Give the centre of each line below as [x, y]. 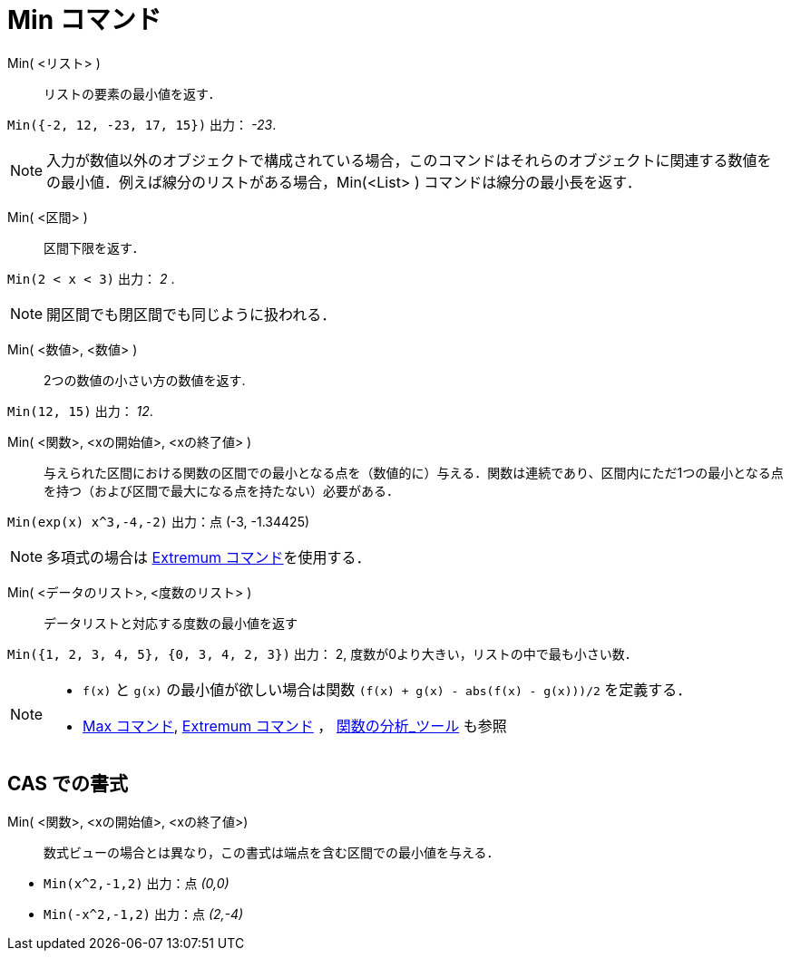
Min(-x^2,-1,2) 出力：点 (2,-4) [144, 914]
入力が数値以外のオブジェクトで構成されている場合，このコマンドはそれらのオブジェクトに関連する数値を [409, 160]
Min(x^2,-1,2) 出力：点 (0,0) [137, 883]
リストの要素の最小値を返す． [132, 93]
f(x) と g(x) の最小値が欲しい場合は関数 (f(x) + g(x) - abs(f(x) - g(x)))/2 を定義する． [387, 689]
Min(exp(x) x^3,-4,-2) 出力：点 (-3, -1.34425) [159, 521]
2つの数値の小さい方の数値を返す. [145, 380]
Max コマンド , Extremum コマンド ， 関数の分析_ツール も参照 [295, 726]
